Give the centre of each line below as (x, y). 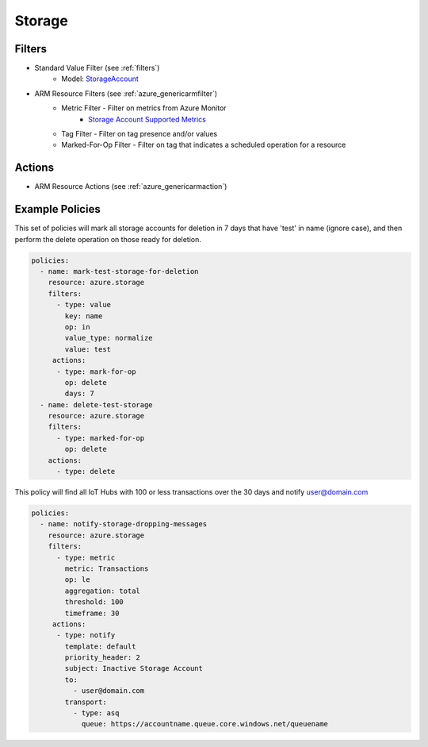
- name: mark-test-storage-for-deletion (119, 271)
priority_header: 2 (102, 658)
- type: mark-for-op (96, 372)
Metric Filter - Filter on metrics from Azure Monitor (144, 108)
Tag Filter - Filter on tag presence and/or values (139, 134)
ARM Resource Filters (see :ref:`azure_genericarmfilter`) (126, 93)
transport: (86, 702)
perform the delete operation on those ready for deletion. (108, 239)
